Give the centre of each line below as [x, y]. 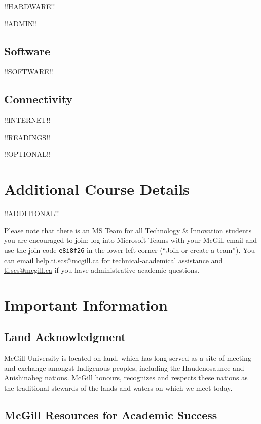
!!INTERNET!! [27, 120]
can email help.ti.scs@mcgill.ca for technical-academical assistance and [114, 260]
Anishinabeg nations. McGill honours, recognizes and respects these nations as [126, 378]
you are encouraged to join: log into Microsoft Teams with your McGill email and [130, 240]
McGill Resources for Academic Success [111, 415]
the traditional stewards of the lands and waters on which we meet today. [118, 388]
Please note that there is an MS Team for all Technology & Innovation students [128, 230]
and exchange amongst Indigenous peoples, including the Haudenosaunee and [124, 368]
